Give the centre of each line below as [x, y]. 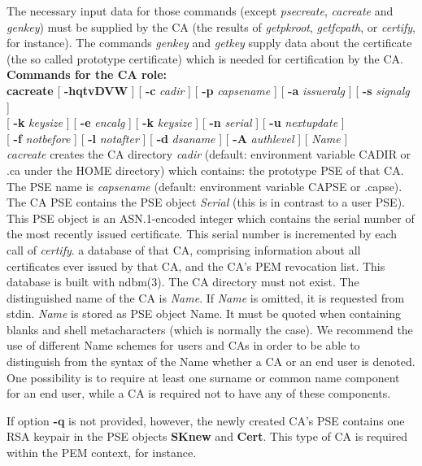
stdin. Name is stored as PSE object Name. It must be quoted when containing [204, 314]
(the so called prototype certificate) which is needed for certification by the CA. [205, 58]
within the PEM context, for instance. [102, 453]
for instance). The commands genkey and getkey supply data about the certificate [209, 43]
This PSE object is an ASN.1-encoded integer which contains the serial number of [211, 218]
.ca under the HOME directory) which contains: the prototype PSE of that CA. [205, 170]
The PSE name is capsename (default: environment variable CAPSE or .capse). [204, 186]
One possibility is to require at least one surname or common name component [203, 377]
